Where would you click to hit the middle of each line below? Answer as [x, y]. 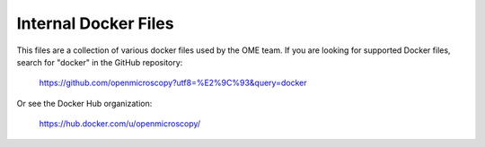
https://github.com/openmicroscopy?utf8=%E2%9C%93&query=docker [173, 83]
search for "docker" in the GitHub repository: [100, 62]
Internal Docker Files [95, 23]
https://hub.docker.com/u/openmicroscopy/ [120, 124]
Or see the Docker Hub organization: [84, 103]
